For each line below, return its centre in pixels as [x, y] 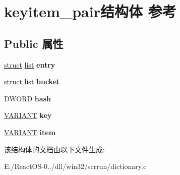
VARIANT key [28, 115]
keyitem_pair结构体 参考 [90, 11]
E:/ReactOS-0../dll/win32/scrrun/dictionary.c [75, 166]
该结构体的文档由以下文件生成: [54, 149]
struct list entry [30, 64]
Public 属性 [34, 43]
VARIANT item [30, 132]
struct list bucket [32, 81]
